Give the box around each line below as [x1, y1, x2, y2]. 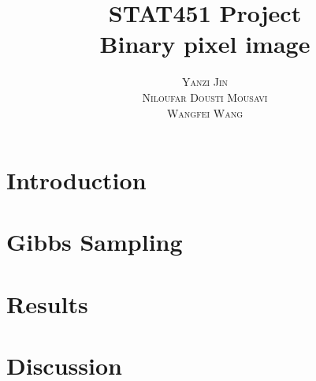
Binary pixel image [99, 28, 310, 60]
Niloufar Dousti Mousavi [142, 88, 268, 105]
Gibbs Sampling [6, 226, 183, 258]
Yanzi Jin [181, 73, 229, 90]
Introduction [6, 164, 147, 196]
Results [6, 287, 88, 319]
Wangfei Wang [166, 104, 244, 121]
